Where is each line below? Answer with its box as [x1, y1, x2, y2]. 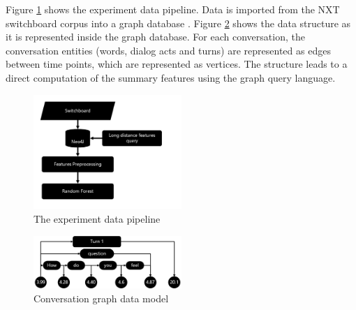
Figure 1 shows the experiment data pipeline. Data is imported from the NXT [6, 2, 340, 16]
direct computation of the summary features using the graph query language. [6, 70, 336, 84]
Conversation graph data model [34, 291, 169, 306]
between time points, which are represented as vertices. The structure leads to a [6, 57, 348, 71]
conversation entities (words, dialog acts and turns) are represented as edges [6, 43, 331, 57]
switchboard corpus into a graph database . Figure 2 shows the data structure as [6, 15, 351, 30]
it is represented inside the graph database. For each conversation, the [6, 29, 305, 44]
